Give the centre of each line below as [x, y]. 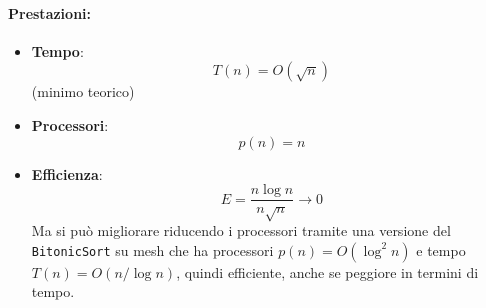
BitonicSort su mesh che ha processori [152, 249]
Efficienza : [67, 173]
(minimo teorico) [83, 91]
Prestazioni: [50, 12]
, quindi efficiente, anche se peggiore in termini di [327, 271]
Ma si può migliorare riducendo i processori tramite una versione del [241, 230]
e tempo [441, 249]
